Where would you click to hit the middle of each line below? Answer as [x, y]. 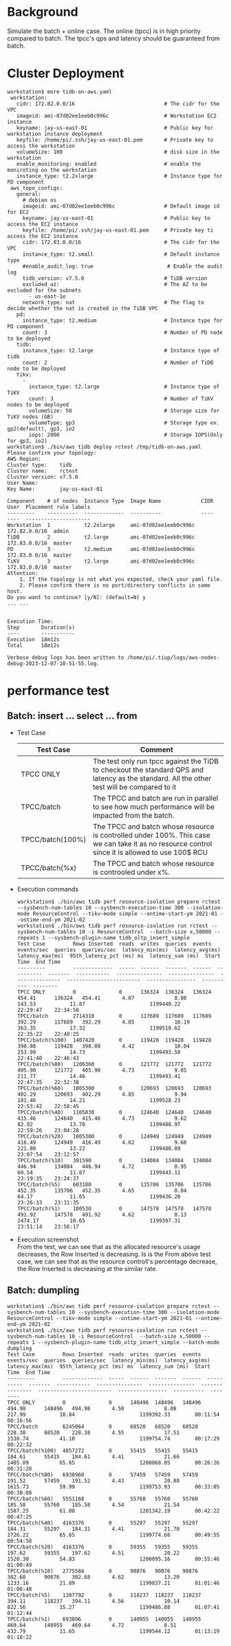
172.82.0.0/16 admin [38, 531]
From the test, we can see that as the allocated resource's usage [109, 1246]
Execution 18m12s [33, 639]
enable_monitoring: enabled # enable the [109, 164]
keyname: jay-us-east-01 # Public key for [115, 128]
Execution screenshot [48, 1239]
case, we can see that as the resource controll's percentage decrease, [117, 1261]
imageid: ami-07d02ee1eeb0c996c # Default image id [121, 206]
